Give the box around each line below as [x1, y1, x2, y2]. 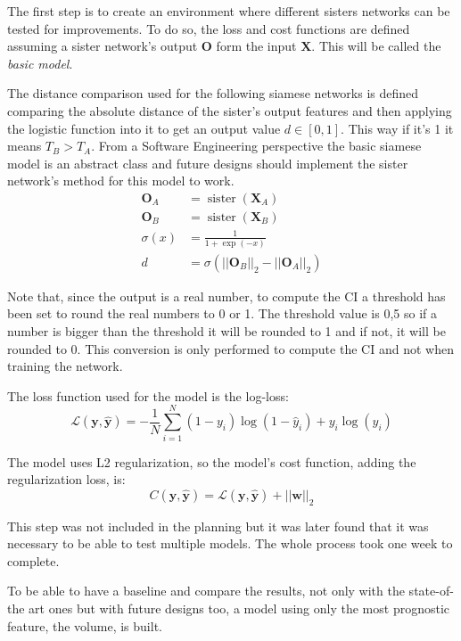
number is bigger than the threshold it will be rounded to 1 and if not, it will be [7, 322, 446, 341]
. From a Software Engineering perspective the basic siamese [91, 136, 422, 155]
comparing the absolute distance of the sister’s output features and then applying [7, 101, 452, 119]
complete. [7, 551, 60, 570]
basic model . [7, 53, 73, 72]
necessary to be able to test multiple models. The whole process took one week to [7, 534, 453, 553]
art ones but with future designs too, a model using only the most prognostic [29, 598, 450, 617]
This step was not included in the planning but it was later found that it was [7, 516, 429, 535]
